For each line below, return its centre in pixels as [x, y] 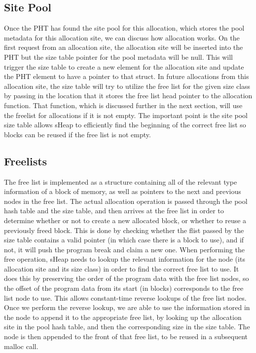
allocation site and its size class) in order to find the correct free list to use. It [122, 268]
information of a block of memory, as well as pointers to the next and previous [123, 191]
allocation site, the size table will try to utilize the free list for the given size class [127, 86]
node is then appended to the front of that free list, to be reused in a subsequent [126, 336]
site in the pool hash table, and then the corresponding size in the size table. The [127, 327]
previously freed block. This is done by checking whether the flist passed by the [124, 230]
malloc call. [21, 346]
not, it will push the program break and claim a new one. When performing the [124, 249]
